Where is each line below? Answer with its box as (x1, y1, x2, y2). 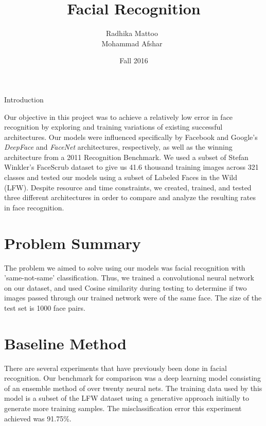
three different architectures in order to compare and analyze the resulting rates (4, 192, 256, 203)
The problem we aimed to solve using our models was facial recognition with (4, 262, 245, 273)
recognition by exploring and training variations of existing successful (4, 121, 223, 132)
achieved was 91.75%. (4, 413, 72, 423)
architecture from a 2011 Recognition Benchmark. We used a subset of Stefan (4, 151, 249, 162)
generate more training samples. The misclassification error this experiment (4, 403, 242, 414)
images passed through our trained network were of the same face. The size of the (4, 292, 262, 303)
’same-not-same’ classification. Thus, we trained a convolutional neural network (4, 272, 254, 283)
